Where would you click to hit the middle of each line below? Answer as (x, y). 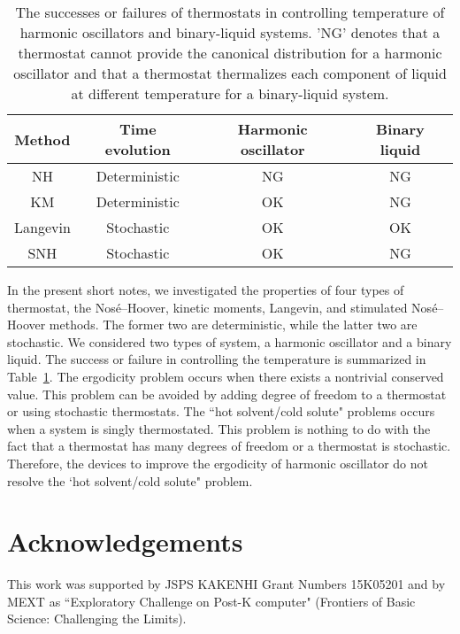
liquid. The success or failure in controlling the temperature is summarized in (217, 359)
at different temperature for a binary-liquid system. (230, 93)
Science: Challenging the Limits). (97, 619)
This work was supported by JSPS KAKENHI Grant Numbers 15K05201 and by (226, 584)
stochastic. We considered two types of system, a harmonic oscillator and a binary (230, 341)
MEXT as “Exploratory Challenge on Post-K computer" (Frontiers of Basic (211, 601)
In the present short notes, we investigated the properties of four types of (206, 290)
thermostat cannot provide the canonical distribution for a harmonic (230, 53)
